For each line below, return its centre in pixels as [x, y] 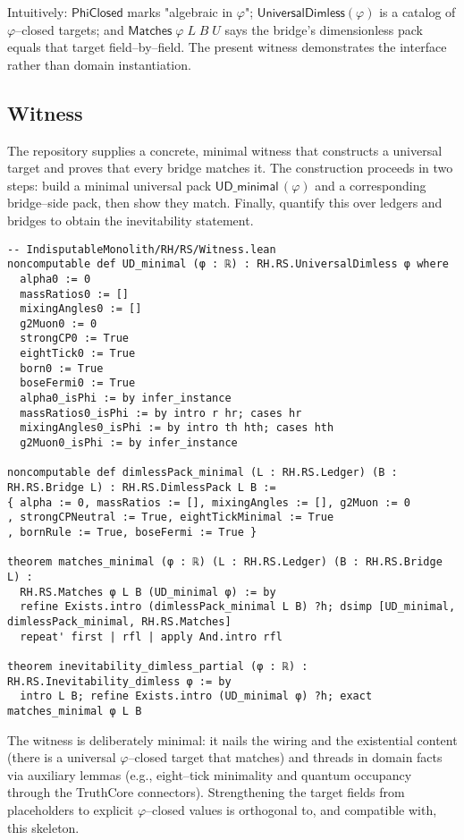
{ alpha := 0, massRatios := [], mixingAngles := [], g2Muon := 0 [209, 502]
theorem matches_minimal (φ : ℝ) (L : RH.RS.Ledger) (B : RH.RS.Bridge [225, 562]
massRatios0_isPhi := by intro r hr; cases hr [161, 413]
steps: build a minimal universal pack [110, 185]
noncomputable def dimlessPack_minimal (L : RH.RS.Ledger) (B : [202, 473]
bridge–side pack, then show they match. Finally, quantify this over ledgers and [225, 203]
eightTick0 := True [78, 354]
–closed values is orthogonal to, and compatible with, [291, 809]
